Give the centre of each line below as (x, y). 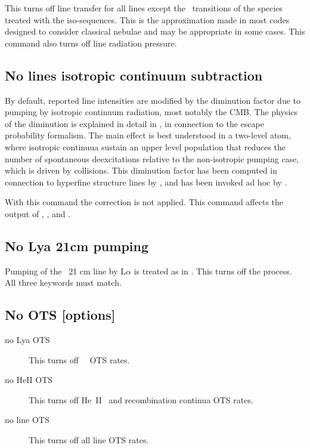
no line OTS (27, 420)
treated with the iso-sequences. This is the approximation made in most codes (147, 19)
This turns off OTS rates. (79, 359)
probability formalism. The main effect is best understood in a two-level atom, (148, 135)
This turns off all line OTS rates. (89, 440)
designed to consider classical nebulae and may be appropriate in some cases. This (155, 31)
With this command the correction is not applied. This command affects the (144, 202)
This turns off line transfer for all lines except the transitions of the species (144, 8)
